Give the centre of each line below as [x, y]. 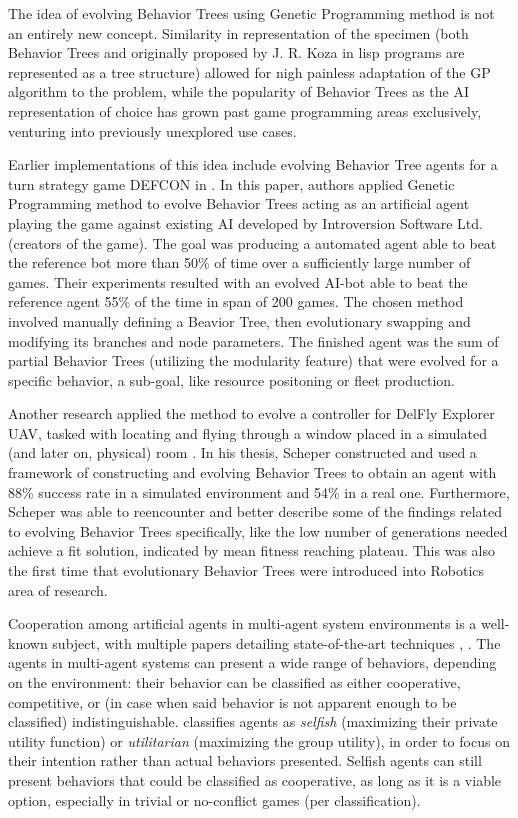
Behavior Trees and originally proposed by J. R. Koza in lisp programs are [236, 52]
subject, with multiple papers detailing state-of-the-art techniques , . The [276, 642]
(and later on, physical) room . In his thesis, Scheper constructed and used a [242, 452]
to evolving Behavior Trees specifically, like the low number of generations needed [258, 530]
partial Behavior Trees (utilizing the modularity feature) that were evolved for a [253, 360]
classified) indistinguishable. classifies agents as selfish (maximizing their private [253, 721]
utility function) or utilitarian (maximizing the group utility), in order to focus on [259, 740]
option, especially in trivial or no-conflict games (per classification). [214, 799]
